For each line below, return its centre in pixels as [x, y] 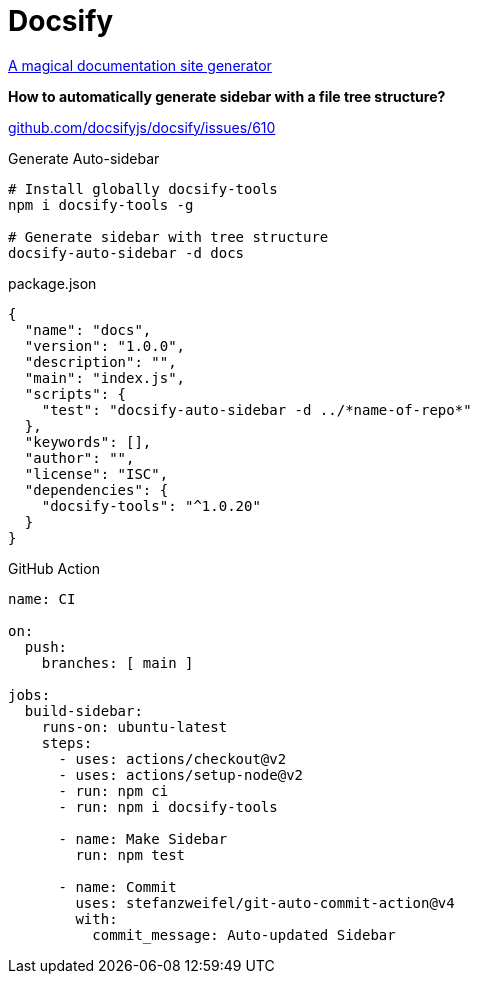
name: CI [42, 598]
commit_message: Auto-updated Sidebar [244, 934]
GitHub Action [54, 568]
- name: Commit [117, 886]
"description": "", [100, 361]
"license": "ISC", [96, 473]
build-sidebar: [83, 710]
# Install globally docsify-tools [143, 188]
